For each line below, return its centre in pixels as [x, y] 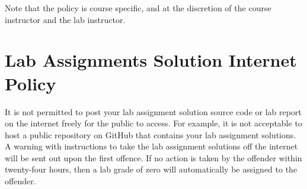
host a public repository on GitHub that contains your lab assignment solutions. [151, 134]
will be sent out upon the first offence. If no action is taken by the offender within [153, 157]
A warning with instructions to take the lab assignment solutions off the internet [151, 146]
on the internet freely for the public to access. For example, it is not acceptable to [153, 123]
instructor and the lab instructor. [65, 19]
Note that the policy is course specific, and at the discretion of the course [138, 8]
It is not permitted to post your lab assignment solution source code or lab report [153, 111]
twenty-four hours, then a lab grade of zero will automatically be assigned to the [151, 169]
